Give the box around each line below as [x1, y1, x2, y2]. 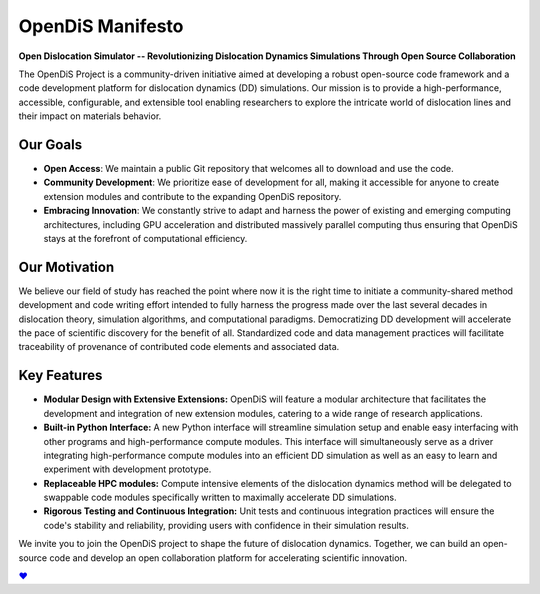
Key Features [18, 367, 103, 384]
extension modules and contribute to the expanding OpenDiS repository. [43, 190, 342, 202]
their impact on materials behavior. [18, 110, 162, 122]
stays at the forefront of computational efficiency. [43, 232, 248, 244]
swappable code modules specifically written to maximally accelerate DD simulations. [43, 491, 397, 504]
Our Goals [18, 136, 83, 153]
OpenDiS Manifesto [18, 15, 184, 37]
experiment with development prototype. [43, 463, 212, 475]
